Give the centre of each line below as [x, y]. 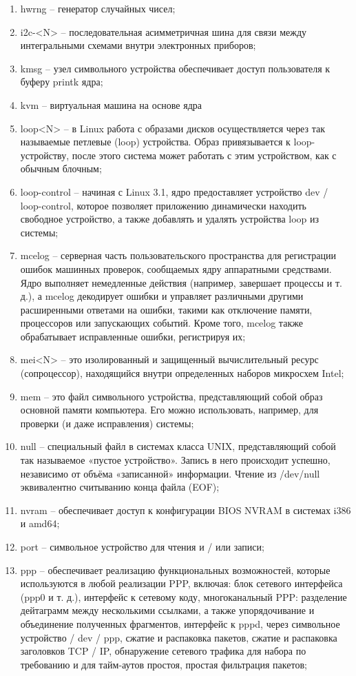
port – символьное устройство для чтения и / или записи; [142, 546]
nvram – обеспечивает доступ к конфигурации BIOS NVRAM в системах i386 [186, 510]
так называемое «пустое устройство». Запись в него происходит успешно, [175, 460]
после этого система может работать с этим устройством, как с [204, 155]
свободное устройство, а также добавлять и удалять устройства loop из [170, 219]
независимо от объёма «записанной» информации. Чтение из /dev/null [170, 473]
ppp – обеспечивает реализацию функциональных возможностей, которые [175, 570]
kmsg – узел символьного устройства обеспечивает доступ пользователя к [175, 68]
